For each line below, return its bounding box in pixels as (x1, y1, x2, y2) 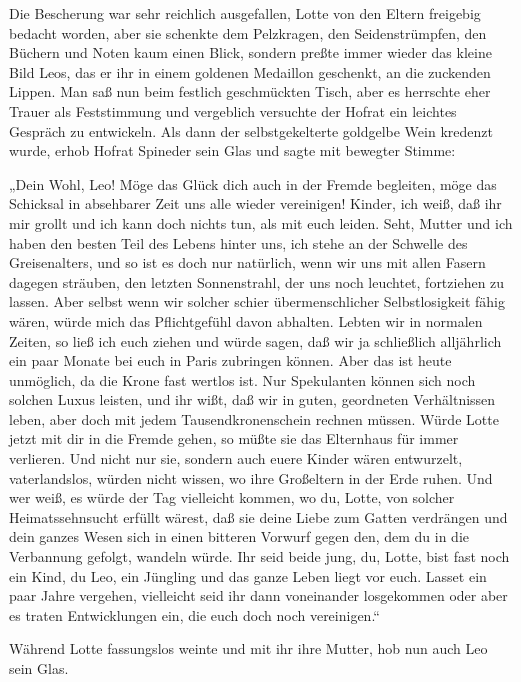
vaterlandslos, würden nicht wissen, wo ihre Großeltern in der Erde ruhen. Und (9, 467, 493, 488)
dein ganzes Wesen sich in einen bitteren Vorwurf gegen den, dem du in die (9, 526, 470, 547)
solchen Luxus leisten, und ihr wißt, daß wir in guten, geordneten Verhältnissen (9, 389, 496, 410)
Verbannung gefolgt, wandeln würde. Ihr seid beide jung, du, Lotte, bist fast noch (9, 546, 510, 567)
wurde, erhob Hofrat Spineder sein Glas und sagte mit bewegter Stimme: (9, 140, 456, 161)
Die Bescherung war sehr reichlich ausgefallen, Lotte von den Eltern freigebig (9, 3, 481, 23)
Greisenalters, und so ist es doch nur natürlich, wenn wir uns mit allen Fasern (9, 252, 486, 273)
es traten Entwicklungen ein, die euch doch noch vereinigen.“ (9, 604, 380, 625)
